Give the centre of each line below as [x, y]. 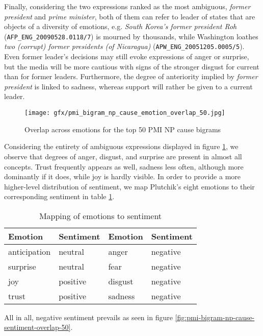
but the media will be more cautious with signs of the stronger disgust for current [132, 66]
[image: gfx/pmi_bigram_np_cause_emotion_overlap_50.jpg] [125, 113]
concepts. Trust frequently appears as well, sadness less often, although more [124, 166]
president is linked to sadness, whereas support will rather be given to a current [128, 86]
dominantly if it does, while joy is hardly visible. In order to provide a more [123, 176]
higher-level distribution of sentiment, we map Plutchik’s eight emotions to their [129, 186]
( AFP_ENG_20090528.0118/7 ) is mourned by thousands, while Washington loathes [131, 36]
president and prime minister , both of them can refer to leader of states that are [130, 16]
